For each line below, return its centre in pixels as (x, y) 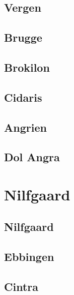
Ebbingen (29, 257)
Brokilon (27, 67)
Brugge (23, 37)
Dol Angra (32, 157)
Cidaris (23, 97)
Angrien (25, 127)
